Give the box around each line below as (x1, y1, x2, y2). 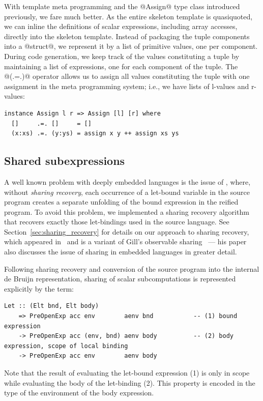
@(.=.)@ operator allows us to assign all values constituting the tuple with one (4, 71, 250, 81)
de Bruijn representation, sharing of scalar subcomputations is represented (4, 273, 236, 284)
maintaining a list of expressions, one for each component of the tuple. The (4, 61, 238, 71)
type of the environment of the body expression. (4, 387, 154, 398)
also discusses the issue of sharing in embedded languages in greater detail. (4, 246, 237, 257)
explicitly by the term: (4, 283, 74, 294)
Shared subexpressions (4, 153, 125, 168)
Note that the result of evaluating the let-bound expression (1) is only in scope (4, 367, 250, 378)
